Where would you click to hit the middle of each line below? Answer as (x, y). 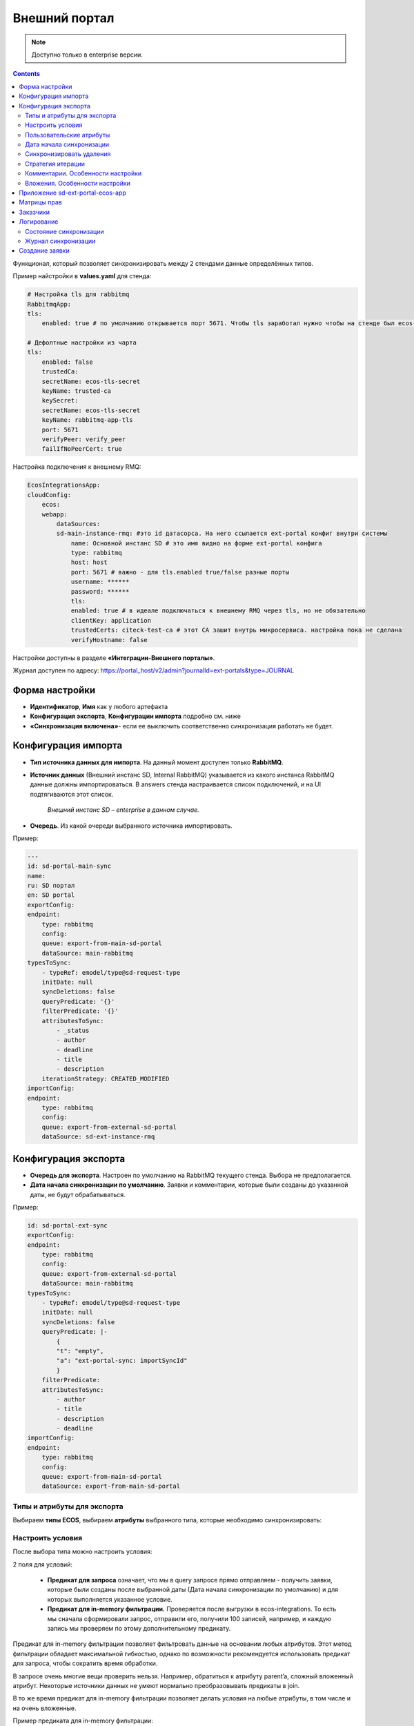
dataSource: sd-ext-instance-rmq (98, 1137)
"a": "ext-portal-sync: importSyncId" (122, 1361)
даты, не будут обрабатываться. (78, 1194)
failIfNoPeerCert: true (82, 449)
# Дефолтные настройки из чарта (82, 343)
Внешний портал (63, 18)
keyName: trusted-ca (77, 391)
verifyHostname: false (109, 640)
